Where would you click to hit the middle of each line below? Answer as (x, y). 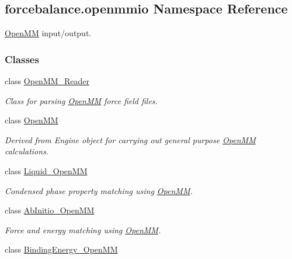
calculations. (27, 151)
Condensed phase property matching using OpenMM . (99, 190)
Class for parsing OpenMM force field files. (81, 100)
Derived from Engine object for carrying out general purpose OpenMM (130, 139)
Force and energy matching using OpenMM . (83, 229)
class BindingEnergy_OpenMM (61, 249)
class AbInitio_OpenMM (50, 210)
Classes (22, 59)
